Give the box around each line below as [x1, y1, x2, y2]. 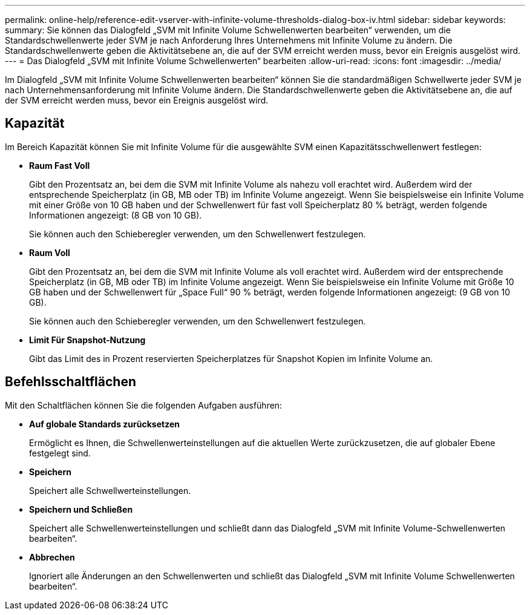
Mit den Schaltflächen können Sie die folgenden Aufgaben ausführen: [5, 400, 283, 410]
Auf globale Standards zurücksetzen [29, 418, 180, 429]
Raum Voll [29, 247, 70, 258]
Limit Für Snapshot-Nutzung [29, 334, 146, 345]
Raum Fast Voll [29, 160, 90, 171]
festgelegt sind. [29, 447, 91, 458]
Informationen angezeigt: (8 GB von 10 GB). [29, 209, 202, 220]
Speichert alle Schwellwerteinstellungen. [29, 485, 191, 496]
